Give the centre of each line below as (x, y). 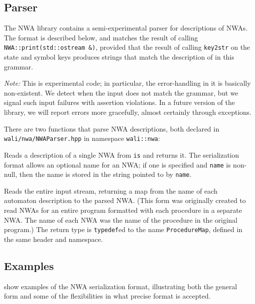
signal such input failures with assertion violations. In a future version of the (119, 102)
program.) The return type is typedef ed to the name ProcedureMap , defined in (123, 229)
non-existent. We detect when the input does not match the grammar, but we (121, 92)
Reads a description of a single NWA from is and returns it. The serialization (122, 154)
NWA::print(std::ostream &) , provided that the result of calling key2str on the (127, 47)
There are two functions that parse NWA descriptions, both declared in (112, 128)
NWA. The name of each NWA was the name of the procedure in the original (121, 220)
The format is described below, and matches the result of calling (101, 37)
